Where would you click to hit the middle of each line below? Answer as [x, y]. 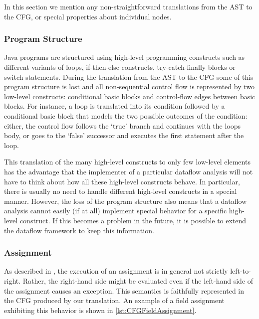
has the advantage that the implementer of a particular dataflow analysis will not [129, 171]
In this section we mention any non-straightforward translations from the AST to [128, 6]
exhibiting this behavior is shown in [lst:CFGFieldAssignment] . [100, 310]
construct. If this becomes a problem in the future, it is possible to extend [133, 220]
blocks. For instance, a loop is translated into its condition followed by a [115, 106]
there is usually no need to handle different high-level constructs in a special [121, 191]
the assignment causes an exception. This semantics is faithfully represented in [124, 290]
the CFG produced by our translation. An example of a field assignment [115, 300]
